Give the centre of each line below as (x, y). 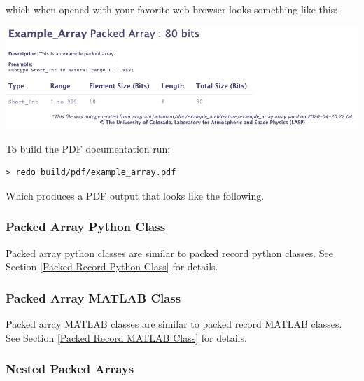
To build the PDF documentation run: (88, 148)
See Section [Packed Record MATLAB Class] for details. (126, 337)
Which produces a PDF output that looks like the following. (135, 195)
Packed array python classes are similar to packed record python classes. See (169, 252)
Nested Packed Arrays (70, 369)
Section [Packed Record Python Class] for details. (112, 266)
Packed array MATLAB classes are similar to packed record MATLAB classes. (174, 324)
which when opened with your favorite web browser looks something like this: (172, 9)
